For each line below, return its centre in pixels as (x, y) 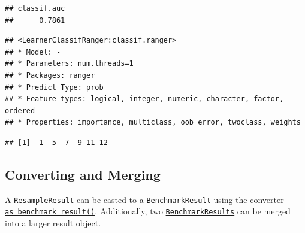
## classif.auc (35, 8)
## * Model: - (33, 52)
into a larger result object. (53, 223)
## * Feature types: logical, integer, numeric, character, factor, (144, 99)
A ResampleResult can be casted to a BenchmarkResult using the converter (144, 199)
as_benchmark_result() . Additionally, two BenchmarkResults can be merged (148, 211)
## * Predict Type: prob (54, 87)
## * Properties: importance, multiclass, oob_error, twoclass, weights (153, 122)
